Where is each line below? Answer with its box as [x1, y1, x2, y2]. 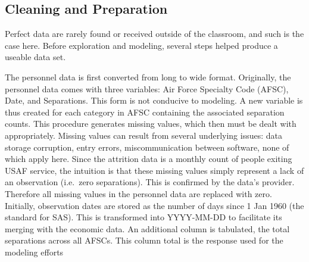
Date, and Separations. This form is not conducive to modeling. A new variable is [5, 94, 303, 107]
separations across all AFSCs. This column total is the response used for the [5, 234, 283, 247]
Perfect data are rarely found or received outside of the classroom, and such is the [5, 27, 304, 40]
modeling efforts [5, 245, 64, 258]
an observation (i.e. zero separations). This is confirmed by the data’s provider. [5, 176, 295, 188]
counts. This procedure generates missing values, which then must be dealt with [5, 117, 296, 130]
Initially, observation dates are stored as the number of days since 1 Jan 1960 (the [5, 199, 304, 211]
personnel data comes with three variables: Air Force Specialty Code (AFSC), [5, 82, 289, 95]
